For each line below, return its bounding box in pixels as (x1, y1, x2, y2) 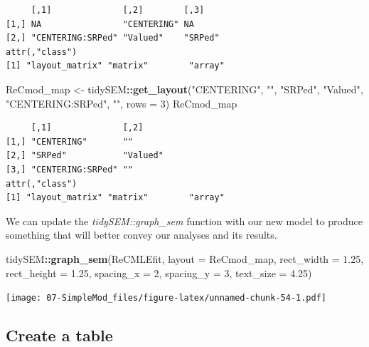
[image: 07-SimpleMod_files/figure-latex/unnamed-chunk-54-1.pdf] (6, 293, 327, 304)
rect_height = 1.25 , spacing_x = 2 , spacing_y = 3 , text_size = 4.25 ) (6, 265, 312, 280)
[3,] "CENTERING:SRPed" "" (6, 164, 133, 175)
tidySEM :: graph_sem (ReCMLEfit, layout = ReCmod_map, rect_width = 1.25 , (6, 251, 364, 266)
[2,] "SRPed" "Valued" (6, 150, 164, 161)
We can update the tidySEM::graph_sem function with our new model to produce (6, 213, 363, 228)
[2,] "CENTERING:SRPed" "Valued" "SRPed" (6, 33, 220, 43)
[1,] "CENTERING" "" (6, 136, 133, 147)
